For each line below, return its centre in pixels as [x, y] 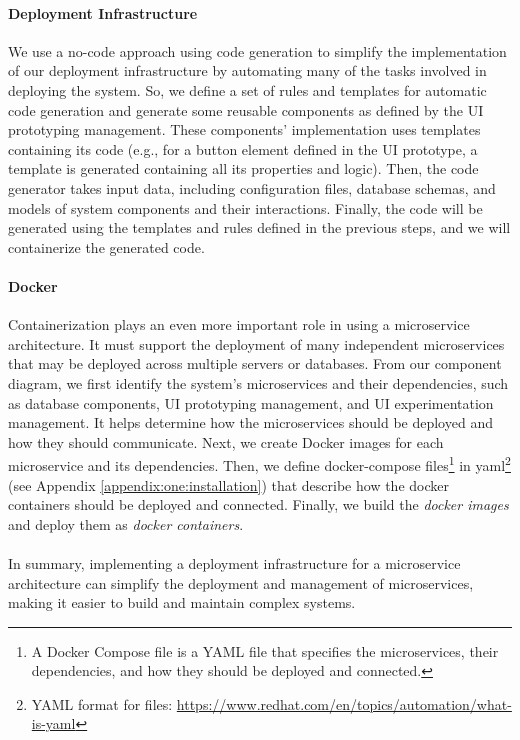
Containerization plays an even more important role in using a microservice [239, 324]
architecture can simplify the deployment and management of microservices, [241, 582]
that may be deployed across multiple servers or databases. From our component [255, 363]
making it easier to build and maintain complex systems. [182, 602]
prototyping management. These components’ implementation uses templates [244, 129]
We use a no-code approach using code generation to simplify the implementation [257, 50]
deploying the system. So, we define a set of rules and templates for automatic [247, 89]
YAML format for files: [102, 703]
